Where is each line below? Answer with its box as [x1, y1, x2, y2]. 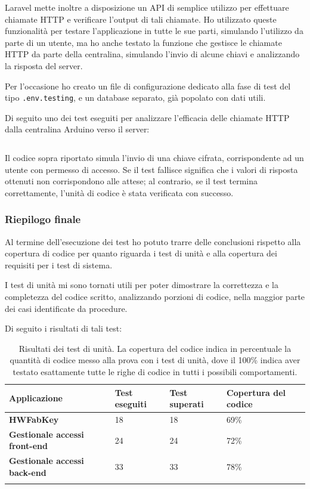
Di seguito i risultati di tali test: [5, 322, 122, 335]
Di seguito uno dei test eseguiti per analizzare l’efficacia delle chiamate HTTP [5, 111, 290, 123]
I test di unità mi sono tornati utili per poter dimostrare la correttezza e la [5, 278, 278, 291]
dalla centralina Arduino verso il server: [5, 123, 150, 135]
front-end [9, 440, 48, 452]
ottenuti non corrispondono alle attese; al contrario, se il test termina [5, 175, 258, 187]
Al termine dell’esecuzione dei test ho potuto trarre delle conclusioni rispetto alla [5, 235, 301, 247]
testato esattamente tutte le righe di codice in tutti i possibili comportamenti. [13, 365, 297, 377]
